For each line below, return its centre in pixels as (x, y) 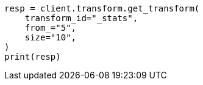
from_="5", (51, 28)
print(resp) (33, 57)
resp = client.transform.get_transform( (102, 8)
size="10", (51, 37)
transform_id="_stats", (81, 18)
